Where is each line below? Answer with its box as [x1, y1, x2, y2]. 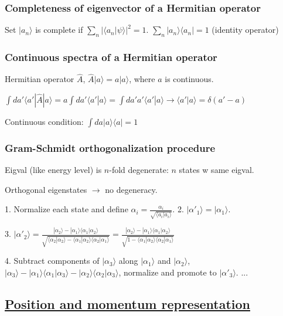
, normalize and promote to [118, 266, 217, 278]
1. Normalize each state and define [5, 203, 128, 215]
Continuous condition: [5, 115, 84, 128]
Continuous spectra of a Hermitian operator [5, 49, 217, 64]
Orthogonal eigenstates [5, 183, 87, 195]
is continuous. [165, 73, 214, 85]
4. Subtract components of [5, 254, 100, 267]
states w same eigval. [179, 164, 254, 176]
